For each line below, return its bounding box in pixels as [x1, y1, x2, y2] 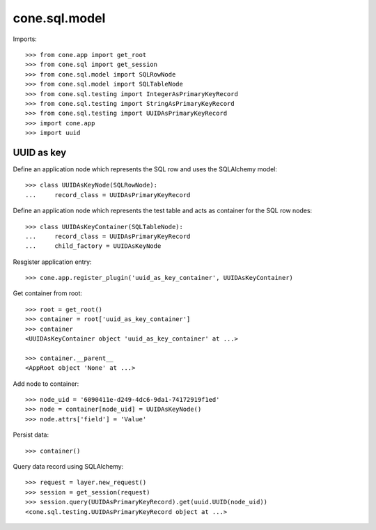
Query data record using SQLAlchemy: [13, 462, 124, 470]
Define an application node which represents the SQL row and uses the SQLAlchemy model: [13, 164, 278, 173]
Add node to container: [13, 380, 79, 388]
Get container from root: [13, 289, 83, 297]
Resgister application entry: [13, 258, 92, 266]
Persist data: [13, 430, 49, 439]
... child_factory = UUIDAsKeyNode [25, 242, 162, 250]
